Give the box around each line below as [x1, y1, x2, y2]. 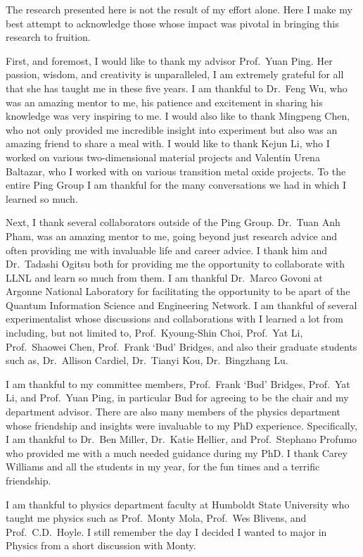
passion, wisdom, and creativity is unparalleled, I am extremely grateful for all [6, 67, 344, 82]
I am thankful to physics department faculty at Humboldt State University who [6, 496, 350, 511]
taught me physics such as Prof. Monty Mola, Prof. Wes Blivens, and [6, 511, 307, 525]
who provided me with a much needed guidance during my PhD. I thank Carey [6, 445, 348, 460]
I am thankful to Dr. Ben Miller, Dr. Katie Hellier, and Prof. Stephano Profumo [6, 432, 357, 446]
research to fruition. [6, 30, 91, 44]
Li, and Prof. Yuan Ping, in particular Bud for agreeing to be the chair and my [6, 390, 349, 405]
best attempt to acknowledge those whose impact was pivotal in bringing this [6, 15, 339, 30]
